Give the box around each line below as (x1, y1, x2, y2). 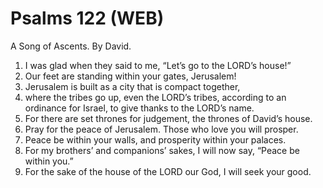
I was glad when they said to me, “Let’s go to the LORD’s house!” (24, 59, 292, 71)
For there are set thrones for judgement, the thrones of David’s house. (24, 112, 313, 124)
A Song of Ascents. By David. (10, 40, 132, 52)
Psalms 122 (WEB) (10, 7, 165, 30)
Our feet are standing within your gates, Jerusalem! (24, 70, 237, 82)
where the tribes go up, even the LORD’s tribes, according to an (24, 91, 287, 103)
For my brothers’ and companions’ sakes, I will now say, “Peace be (24, 144, 300, 156)
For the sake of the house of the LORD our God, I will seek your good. (24, 165, 312, 177)
